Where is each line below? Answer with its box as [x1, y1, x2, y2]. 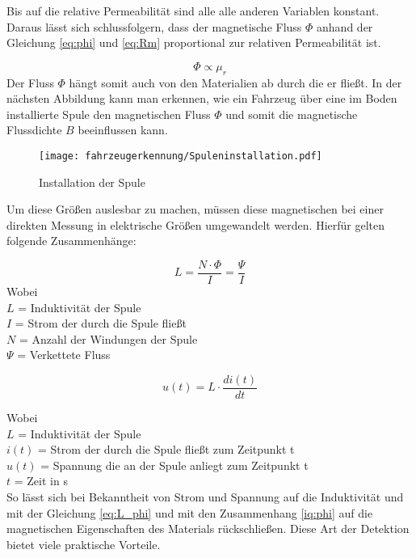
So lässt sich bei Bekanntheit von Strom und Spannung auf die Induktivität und [6, 488, 404, 505]
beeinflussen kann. [78, 121, 168, 138]
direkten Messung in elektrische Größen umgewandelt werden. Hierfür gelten [6, 216, 385, 233]
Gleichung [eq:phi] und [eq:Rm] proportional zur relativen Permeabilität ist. [6, 34, 381, 51]
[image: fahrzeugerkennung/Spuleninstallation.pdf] [39, 150, 322, 162]
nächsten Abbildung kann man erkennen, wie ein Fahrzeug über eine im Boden [6, 90, 397, 107]
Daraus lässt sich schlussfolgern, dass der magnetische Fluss [6, 18, 302, 35]
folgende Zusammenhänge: [6, 232, 137, 249]
